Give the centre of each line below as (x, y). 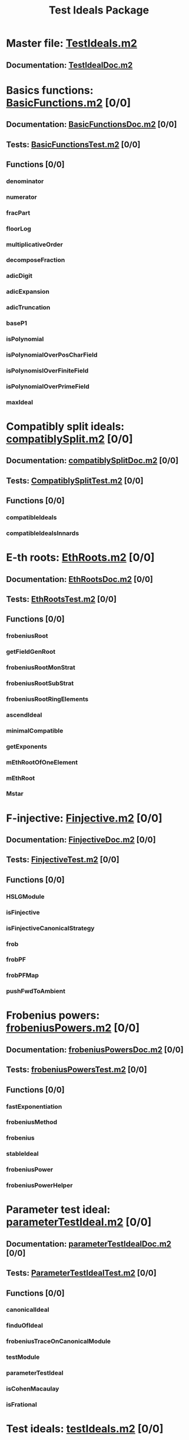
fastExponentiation (34, 1106)
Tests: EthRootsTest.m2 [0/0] (61, 599)
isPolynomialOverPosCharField (52, 355)
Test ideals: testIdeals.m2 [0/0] (85, 1429)
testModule (23, 1357)
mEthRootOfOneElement (42, 762)
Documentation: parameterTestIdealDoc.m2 (89, 1244)
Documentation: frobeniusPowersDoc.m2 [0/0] (95, 1050)
